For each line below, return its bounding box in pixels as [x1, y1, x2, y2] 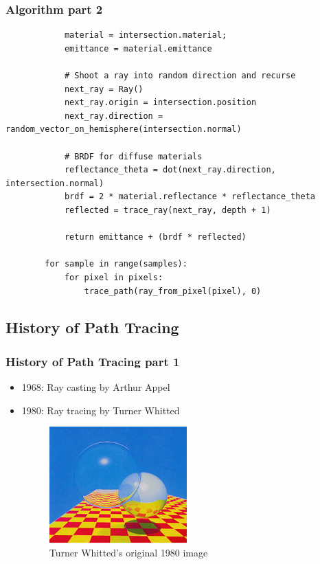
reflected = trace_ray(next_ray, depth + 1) [64, 205, 271, 215]
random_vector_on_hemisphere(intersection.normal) [5, 124, 242, 135]
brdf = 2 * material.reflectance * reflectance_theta [64, 192, 316, 202]
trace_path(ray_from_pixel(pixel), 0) [84, 286, 262, 296]
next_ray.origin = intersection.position [64, 98, 257, 108]
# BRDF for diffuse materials [64, 151, 203, 161]
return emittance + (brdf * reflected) [64, 232, 247, 242]
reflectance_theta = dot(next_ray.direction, [64, 165, 276, 175]
